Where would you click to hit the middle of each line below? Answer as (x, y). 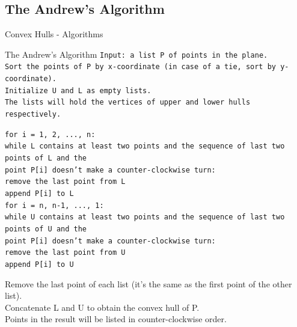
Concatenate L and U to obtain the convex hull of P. (102, 307)
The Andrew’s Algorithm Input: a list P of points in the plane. (136, 54)
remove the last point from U (65, 253)
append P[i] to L (39, 194)
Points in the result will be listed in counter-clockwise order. (116, 319)
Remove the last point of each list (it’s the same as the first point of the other (148, 283)
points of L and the (46, 158)
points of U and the (46, 229)
